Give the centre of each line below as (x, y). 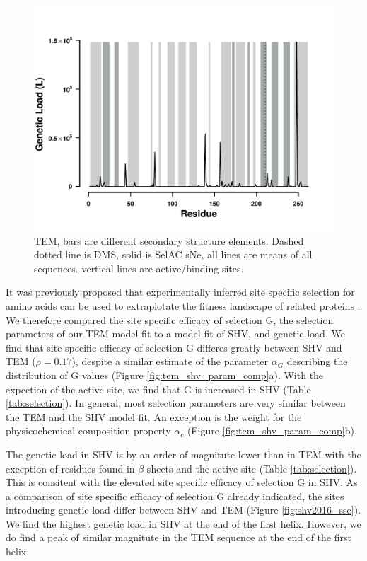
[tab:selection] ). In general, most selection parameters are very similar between (176, 403)
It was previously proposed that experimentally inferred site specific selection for (180, 292)
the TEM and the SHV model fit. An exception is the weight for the (154, 416)
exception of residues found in (70, 468)
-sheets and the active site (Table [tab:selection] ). (250, 468)
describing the (317, 361)
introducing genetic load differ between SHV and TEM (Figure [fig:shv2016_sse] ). (183, 510)
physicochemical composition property (88, 430)
